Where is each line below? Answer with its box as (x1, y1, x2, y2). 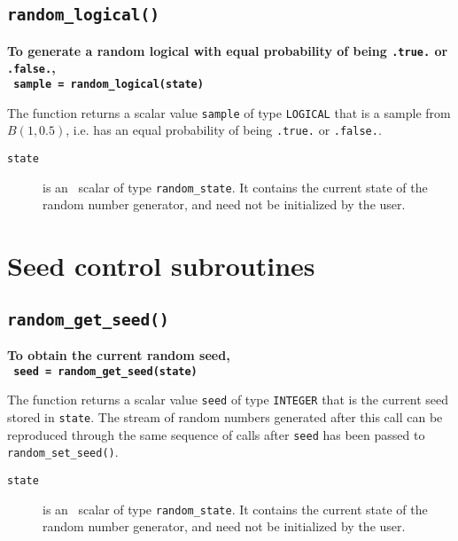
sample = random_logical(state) (13, 78, 204, 91)
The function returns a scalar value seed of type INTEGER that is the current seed (7, 390, 449, 409)
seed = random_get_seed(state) (13, 365, 198, 378)
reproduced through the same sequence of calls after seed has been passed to (7, 425, 425, 443)
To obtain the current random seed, (7, 346, 230, 365)
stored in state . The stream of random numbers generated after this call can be (7, 408, 443, 427)
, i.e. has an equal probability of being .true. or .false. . (66, 121, 382, 139)
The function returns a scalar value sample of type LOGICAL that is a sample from (7, 103, 451, 122)
